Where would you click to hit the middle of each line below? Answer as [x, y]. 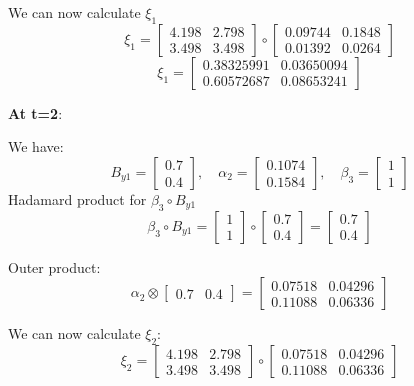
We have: [36, 146]
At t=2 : [35, 112]
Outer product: [54, 266]
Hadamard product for [77, 198]
